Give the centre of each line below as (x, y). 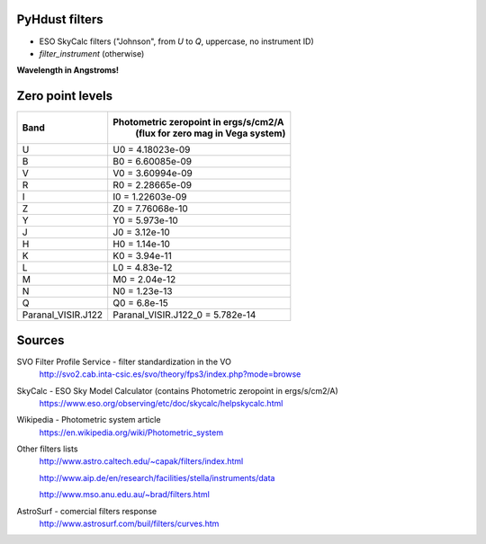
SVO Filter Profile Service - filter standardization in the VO (124, 361)
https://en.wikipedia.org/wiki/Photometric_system (131, 433)
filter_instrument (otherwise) (92, 53)
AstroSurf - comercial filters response (87, 511)
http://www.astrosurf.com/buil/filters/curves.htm (129, 524)
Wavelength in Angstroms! (68, 70)
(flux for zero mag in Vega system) (211, 133)
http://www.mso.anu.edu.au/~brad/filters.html (125, 495)
